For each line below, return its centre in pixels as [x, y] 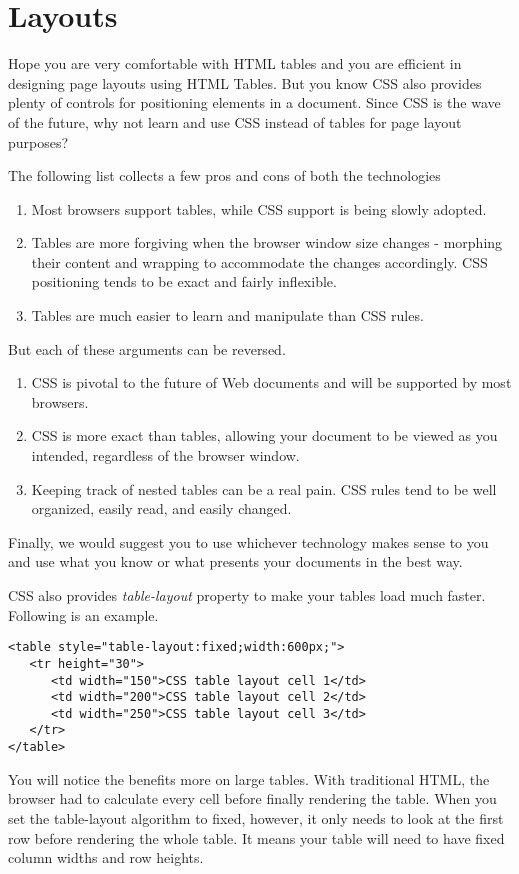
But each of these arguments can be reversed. [147, 348]
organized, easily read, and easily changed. [161, 508]
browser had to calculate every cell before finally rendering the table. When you [252, 798]
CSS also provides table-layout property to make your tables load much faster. [247, 595]
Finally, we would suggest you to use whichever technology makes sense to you [248, 541]
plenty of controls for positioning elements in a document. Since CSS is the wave [254, 102]
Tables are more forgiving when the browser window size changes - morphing [267, 242]
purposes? [38, 141]
